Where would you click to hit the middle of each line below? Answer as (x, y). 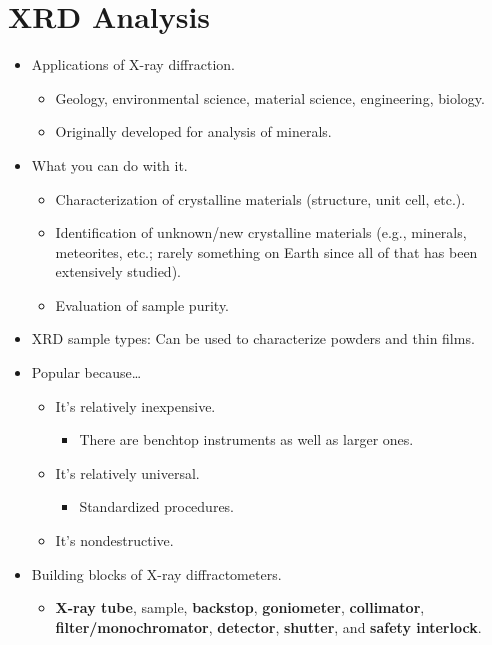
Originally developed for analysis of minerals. (193, 131)
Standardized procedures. (157, 506)
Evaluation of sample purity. (142, 304)
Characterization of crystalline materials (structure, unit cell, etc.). (260, 198)
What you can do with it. (109, 164)
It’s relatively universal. (127, 472)
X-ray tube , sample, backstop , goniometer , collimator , (240, 607)
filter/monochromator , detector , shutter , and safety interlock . (268, 626)
